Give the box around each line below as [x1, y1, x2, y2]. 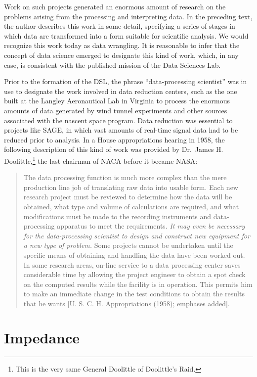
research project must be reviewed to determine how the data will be [23, 191, 232, 202]
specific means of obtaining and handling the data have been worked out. [23, 249, 245, 260]
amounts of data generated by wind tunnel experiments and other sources [4, 105, 227, 115]
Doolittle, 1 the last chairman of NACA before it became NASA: [4, 154, 198, 166]
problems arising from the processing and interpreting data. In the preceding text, [4, 11, 253, 21]
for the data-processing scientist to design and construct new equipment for [23, 230, 250, 240]
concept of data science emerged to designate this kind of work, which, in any [4, 49, 239, 60]
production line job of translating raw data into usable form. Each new [23, 182, 238, 192]
